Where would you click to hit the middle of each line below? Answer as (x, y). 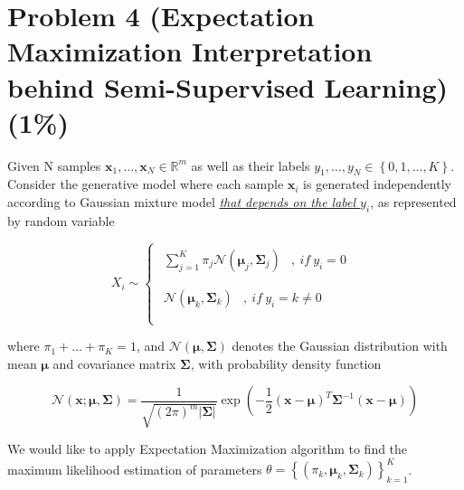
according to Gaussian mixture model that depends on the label (182, 202)
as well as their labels (251, 165)
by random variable (61, 220)
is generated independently (377, 184)
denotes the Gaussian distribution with (340, 346)
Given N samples (54, 165)
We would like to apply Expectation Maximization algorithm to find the (208, 449)
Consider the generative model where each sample (146, 184)
